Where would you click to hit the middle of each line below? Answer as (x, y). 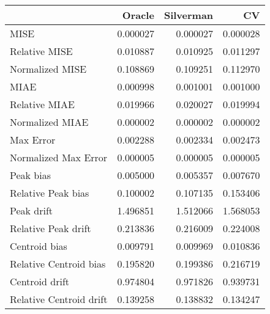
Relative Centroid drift (59, 299)
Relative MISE (41, 51)
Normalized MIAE (49, 122)
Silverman (189, 15)
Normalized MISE (48, 69)
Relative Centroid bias (58, 264)
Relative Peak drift (51, 228)
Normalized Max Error (59, 157)
